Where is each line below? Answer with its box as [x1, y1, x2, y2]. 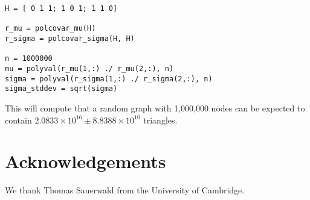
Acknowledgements [5, 149, 166, 173]
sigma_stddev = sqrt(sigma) [5, 84, 118, 93]
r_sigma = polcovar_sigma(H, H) [5, 34, 135, 43]
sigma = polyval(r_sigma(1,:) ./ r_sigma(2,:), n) [5, 74, 213, 83]
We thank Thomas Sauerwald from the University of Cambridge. [5, 184, 245, 196]
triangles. [143, 113, 178, 126]
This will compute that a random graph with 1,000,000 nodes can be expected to [5, 101, 305, 114]
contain [5, 113, 32, 126]
